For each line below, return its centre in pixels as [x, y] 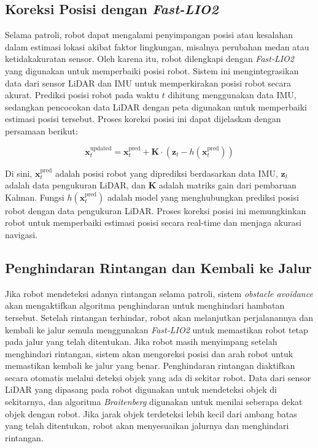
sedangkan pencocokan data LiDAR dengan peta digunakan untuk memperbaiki [156, 106]
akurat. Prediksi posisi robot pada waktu [82, 95]
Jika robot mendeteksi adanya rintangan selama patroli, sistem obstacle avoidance [159, 293]
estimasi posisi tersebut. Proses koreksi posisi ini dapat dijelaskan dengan [143, 119]
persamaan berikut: [41, 130]
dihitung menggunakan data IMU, [232, 95]
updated [101, 148]
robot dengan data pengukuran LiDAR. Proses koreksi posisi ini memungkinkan [156, 210]
